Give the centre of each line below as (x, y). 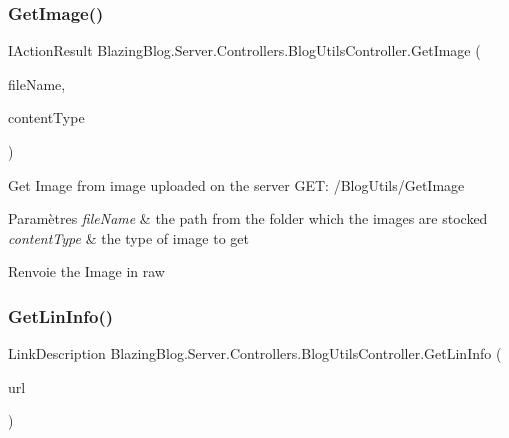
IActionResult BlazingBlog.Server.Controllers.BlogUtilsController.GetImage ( (244, 50)
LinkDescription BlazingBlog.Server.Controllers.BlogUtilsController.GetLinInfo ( (255, 353)
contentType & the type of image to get (128, 237)
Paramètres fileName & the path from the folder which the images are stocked (248, 218)
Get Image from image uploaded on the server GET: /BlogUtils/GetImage (236, 184)
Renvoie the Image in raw (86, 271)
